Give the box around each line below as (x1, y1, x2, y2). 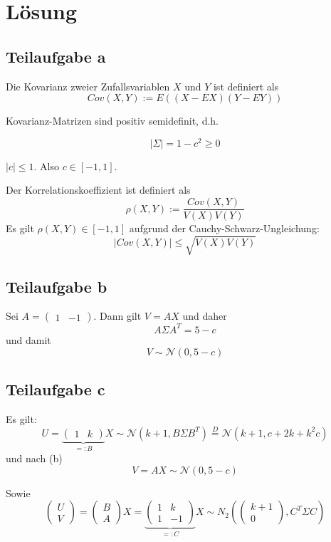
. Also (33, 158, 59, 173)
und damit (6, 332, 51, 347)
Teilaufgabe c (6, 377, 105, 400)
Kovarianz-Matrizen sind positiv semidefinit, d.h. (6, 113, 219, 128)
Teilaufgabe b (6, 275, 107, 297)
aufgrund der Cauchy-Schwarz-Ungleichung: (129, 221, 320, 236)
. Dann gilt (93, 308, 142, 323)
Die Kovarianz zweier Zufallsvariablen (6, 78, 170, 93)
